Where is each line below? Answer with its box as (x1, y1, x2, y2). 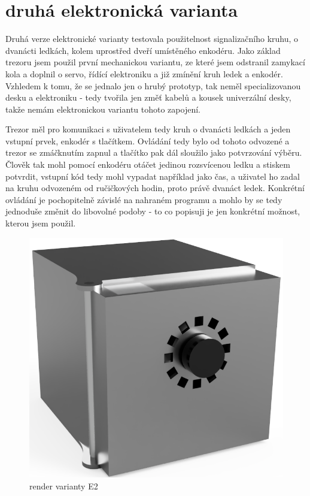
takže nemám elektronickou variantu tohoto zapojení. (5, 102, 200, 115)
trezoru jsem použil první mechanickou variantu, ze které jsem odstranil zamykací (5, 56, 305, 68)
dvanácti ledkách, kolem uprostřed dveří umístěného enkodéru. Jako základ (5, 44, 281, 56)
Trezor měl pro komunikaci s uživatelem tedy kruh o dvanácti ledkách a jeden (5, 123, 291, 135)
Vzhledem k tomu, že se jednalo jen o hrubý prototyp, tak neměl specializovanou (5, 79, 301, 92)
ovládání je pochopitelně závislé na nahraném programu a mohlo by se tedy (5, 193, 282, 205)
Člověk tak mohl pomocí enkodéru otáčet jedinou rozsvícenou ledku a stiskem (5, 158, 290, 171)
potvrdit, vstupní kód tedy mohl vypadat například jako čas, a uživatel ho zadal (5, 170, 300, 182)
